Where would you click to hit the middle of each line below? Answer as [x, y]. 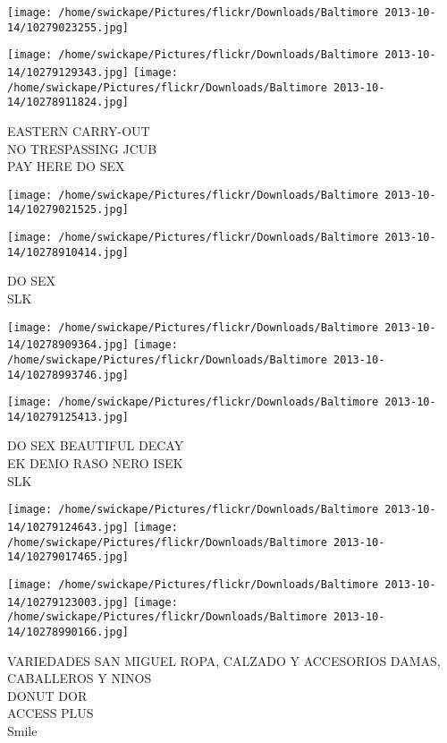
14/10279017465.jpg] [68, 557]
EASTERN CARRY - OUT [79, 130]
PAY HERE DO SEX [66, 166]
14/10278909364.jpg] [68, 345]
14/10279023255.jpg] [68, 27]
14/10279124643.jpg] [68, 527]
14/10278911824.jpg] [68, 102]
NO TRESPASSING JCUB [82, 148]
